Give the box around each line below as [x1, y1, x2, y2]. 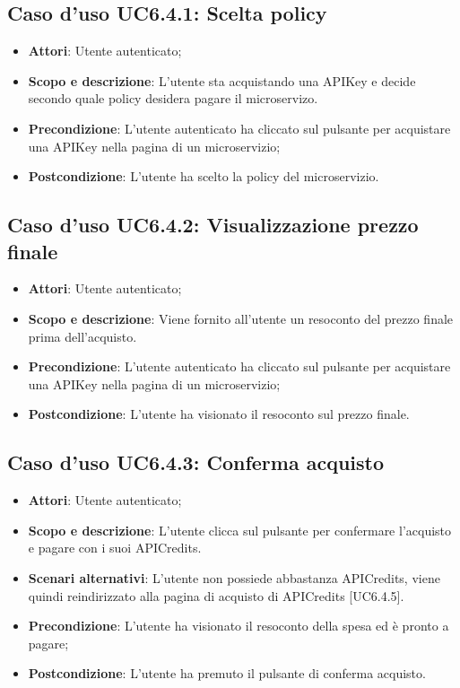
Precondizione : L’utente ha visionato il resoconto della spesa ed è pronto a [28, 616, 449, 635]
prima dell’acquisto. [28, 327, 137, 345]
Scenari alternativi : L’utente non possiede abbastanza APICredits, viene [28, 568, 440, 587]
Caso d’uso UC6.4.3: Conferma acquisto [7, 449, 384, 476]
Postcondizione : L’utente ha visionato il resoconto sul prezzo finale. [28, 405, 410, 423]
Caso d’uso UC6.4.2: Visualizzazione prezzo [7, 211, 419, 239]
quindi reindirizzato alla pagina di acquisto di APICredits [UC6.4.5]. [28, 586, 404, 605]
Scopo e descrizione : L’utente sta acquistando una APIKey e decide [28, 71, 416, 90]
